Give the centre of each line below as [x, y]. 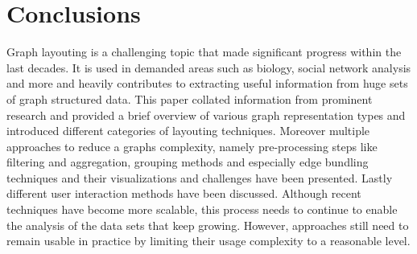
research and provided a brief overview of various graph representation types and [206, 115]
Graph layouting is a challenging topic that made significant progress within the [204, 52]
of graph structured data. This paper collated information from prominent [190, 98]
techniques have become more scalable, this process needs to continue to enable [202, 209]
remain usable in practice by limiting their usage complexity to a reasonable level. [208, 241]
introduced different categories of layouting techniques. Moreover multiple [188, 131]
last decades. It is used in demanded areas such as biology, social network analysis [209, 67]
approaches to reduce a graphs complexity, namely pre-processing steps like [192, 146]
